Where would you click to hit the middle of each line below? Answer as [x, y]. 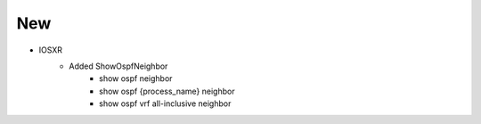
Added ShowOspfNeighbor [118, 66]
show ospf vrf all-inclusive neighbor [165, 103]
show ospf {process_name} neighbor [167, 91]
